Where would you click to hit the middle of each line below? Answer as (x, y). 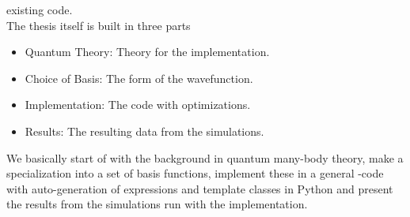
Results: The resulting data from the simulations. (144, 131)
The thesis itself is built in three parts (99, 25)
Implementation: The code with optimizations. (138, 105)
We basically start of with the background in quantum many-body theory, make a (205, 157)
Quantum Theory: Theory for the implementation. (147, 52)
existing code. (40, 9)
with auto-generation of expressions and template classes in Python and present (200, 188)
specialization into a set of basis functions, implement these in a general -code (195, 173)
